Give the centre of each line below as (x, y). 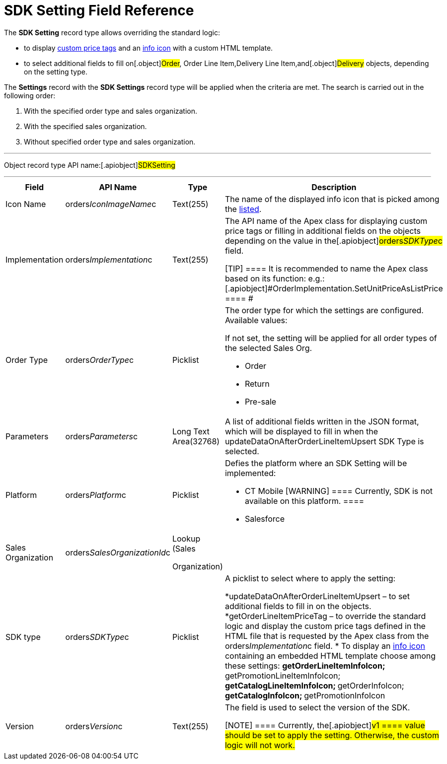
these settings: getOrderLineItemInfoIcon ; (305, 665)
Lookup (186, 538)
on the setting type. (56, 71)
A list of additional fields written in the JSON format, (322, 421)
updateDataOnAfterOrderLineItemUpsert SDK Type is (324, 441)
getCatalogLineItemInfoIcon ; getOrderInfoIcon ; (314, 685)
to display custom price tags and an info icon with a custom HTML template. (149, 48)
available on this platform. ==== (304, 501)
